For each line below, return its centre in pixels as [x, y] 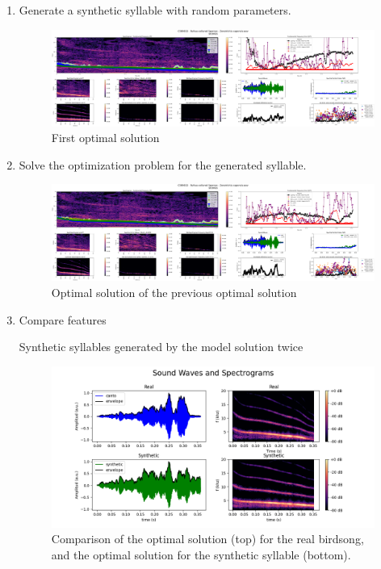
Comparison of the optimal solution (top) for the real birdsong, [207, 539]
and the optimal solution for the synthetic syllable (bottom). [201, 554]
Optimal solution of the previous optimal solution [174, 292]
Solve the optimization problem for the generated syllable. [163, 164]
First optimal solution [105, 138]
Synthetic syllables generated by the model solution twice [161, 347]
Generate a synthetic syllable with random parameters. [155, 10]
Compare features [63, 319]
